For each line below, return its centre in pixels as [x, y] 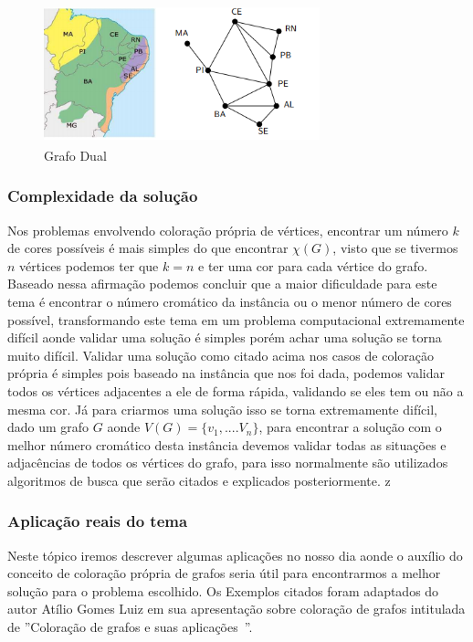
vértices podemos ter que [89, 265]
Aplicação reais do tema [98, 521]
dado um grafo [48, 427]
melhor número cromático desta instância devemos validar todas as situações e [227, 444]
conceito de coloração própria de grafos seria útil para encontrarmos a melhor [224, 573]
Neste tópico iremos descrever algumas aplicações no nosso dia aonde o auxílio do [235, 555]
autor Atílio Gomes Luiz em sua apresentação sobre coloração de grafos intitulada [236, 609]
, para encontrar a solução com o [350, 427]
